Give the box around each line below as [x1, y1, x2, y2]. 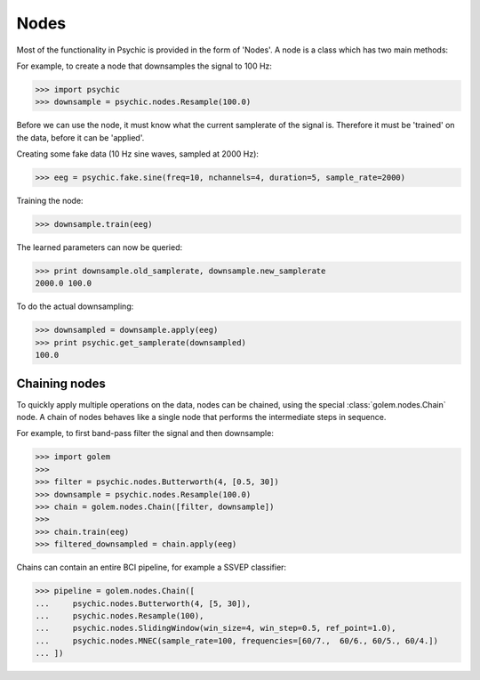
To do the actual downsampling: [16, 301, 134, 312]
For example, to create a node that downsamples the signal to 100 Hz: [16, 61, 273, 71]
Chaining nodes [16, 376, 107, 391]
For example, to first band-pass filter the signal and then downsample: [16, 428, 275, 439]
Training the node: [16, 196, 84, 206]
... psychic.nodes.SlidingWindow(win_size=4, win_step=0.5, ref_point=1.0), [35, 623, 396, 634]
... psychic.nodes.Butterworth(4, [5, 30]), [35, 598, 252, 609]
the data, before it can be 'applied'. [16, 132, 145, 142]
